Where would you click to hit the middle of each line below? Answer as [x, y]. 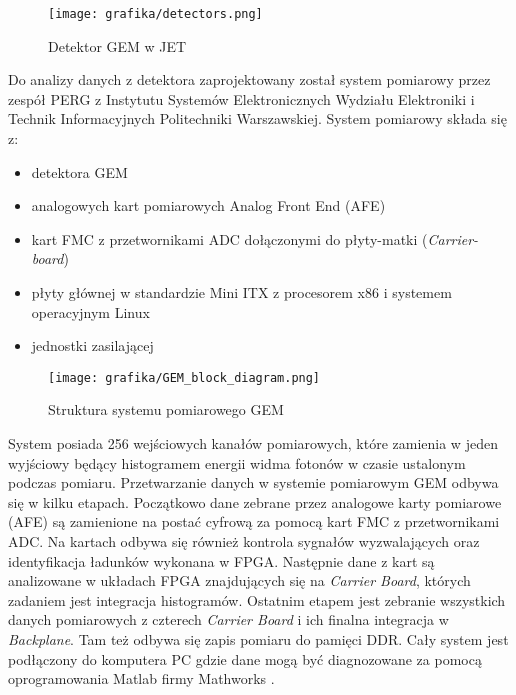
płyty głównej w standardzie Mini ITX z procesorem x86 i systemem [241, 292]
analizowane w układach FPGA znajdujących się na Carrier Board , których [239, 580]
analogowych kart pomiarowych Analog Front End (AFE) [208, 205]
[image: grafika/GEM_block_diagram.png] [184, 377]
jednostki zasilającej [92, 345]
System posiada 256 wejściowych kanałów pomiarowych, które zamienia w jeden [253, 443]
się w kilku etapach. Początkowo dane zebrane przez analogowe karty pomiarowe [255, 501]
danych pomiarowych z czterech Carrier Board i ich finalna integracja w [228, 619]
